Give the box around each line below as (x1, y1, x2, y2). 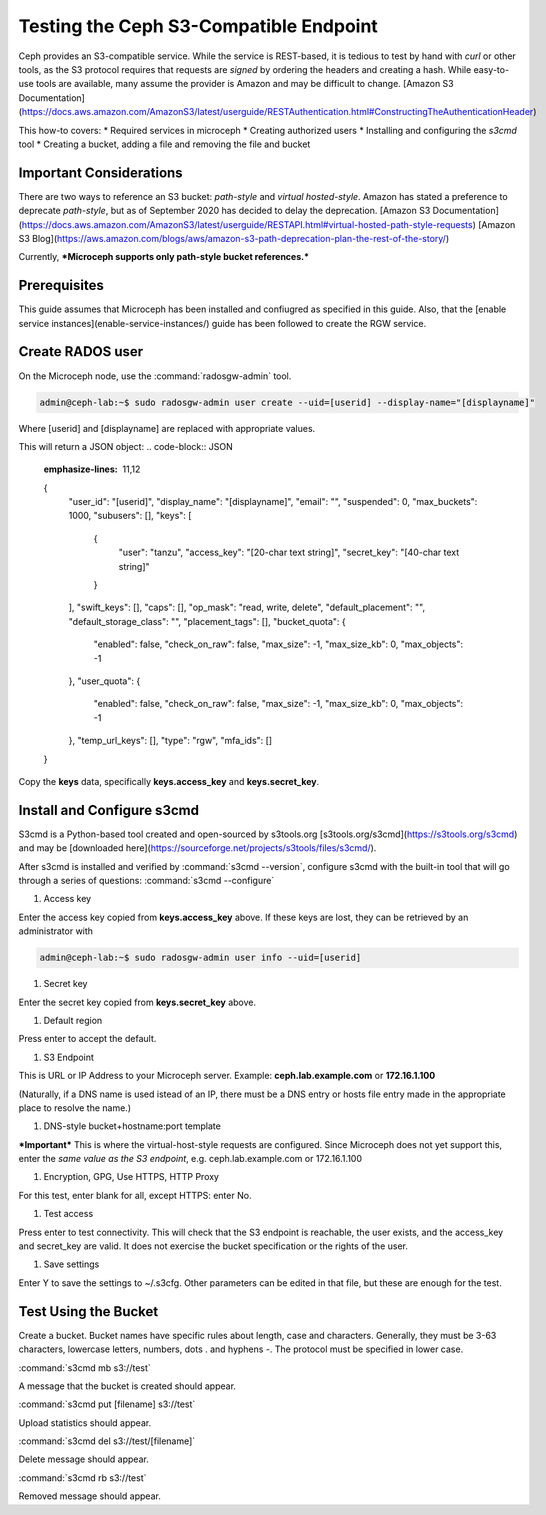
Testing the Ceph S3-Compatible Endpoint (18, 15, 379, 37)
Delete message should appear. (18, 1453, 149, 1465)
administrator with (18, 925, 94, 937)
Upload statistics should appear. (18, 1416, 152, 1429)
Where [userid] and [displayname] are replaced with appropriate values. (18, 422, 316, 434)
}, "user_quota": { (68, 675, 141, 687)
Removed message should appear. (18, 1490, 162, 1502)
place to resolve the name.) (18, 1101, 132, 1114)
